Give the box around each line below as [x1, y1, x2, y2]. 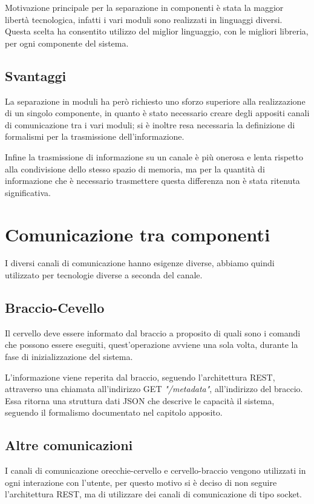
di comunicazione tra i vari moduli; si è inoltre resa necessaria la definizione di [5, 118, 295, 131]
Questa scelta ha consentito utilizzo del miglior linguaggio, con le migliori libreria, [5, 25, 309, 38]
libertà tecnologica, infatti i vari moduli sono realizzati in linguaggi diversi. [5, 13, 283, 25]
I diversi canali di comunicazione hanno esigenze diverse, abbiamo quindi [5, 257, 275, 269]
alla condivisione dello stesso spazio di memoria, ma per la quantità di [5, 162, 265, 175]
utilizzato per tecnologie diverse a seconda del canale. [5, 269, 203, 281]
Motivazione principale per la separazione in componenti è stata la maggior [5, 1, 284, 13]
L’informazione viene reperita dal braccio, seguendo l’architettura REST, [5, 370, 275, 383]
